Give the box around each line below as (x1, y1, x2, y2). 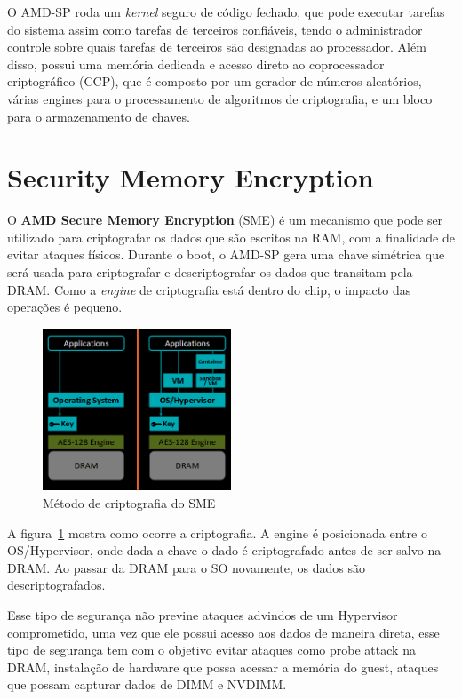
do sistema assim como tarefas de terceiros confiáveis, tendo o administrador (7, 20, 423, 38)
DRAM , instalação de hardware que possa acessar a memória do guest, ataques (7, 657, 439, 676)
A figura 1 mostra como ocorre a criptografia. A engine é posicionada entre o (7, 523, 427, 542)
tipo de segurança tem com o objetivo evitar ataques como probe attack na (7, 640, 416, 659)
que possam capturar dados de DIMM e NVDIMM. (7, 675, 287, 694)
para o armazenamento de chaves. (7, 107, 190, 125)
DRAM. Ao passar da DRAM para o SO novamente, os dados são (7, 558, 365, 576)
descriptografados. (7, 576, 106, 594)
